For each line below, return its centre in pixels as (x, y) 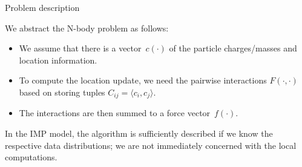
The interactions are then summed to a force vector (115, 113)
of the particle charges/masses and (233, 48)
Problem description (42, 7)
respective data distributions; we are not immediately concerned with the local (151, 145)
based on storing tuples (62, 92)
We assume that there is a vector (80, 48)
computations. (31, 157)
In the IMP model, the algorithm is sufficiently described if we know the (139, 133)
